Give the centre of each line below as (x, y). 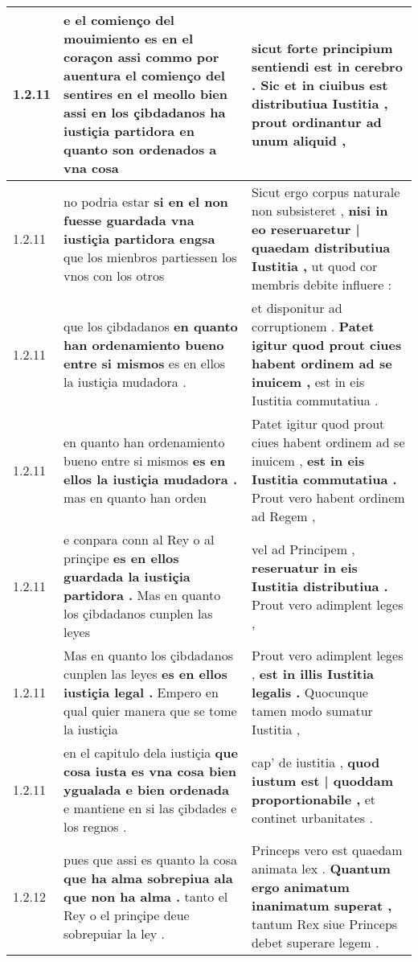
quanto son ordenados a (140, 149)
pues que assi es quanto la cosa (150, 859)
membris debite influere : (322, 284)
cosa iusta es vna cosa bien (150, 771)
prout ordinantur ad (317, 121)
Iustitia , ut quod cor (315, 266)
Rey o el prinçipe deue (127, 915)
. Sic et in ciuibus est (320, 84)
